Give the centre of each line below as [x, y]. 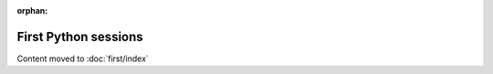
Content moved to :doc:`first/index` [83, 58]
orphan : [32, 11]
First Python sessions [80, 37]
